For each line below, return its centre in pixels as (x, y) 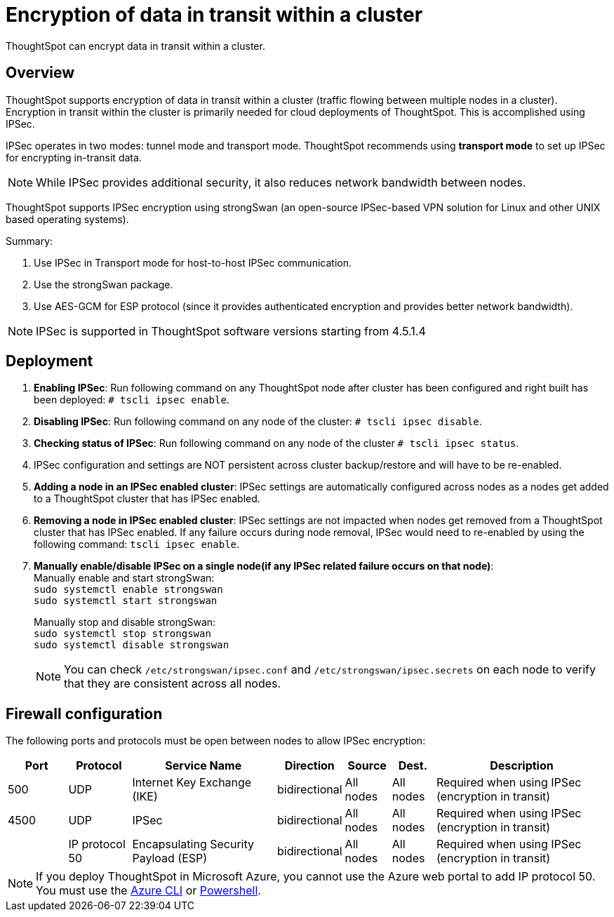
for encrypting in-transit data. (74, 157)
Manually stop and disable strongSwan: (125, 622)
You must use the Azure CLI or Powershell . (148, 891)
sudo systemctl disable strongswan (132, 645)
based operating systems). (67, 219)
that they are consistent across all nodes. (173, 684)
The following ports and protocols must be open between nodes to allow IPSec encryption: (216, 741)
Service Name (203, 766)
